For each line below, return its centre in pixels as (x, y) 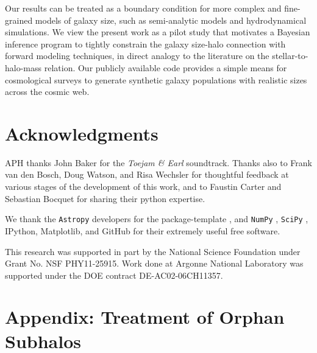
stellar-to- (290, 56)
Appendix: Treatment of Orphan (145, 317)
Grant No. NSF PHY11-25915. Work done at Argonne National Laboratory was (154, 263)
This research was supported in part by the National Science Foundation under (153, 251)
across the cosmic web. (47, 92)
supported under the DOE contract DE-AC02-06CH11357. (114, 275)
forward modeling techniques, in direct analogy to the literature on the (137, 56)
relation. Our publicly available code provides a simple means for (166, 67)
